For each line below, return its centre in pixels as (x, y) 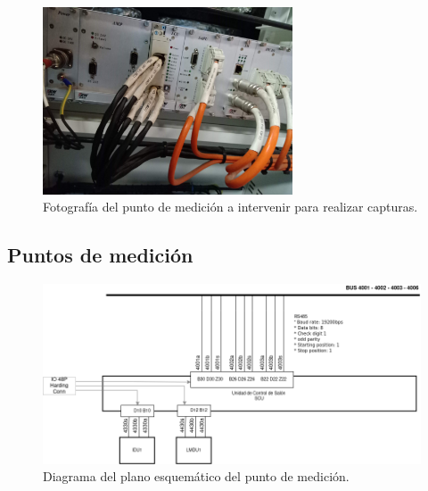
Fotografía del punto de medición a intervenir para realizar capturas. (230, 207)
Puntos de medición (100, 255)
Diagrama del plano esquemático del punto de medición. (196, 476)
